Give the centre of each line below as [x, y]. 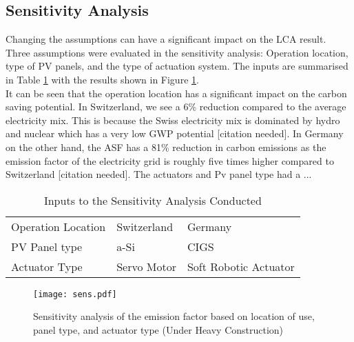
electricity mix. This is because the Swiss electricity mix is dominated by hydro [173, 120]
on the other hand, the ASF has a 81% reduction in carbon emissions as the [166, 147]
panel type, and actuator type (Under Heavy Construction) [158, 329]
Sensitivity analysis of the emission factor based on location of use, [174, 316]
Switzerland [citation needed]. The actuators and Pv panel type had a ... [159, 174]
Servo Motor [146, 266]
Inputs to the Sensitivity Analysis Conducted [153, 200]
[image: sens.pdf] [75, 294]
